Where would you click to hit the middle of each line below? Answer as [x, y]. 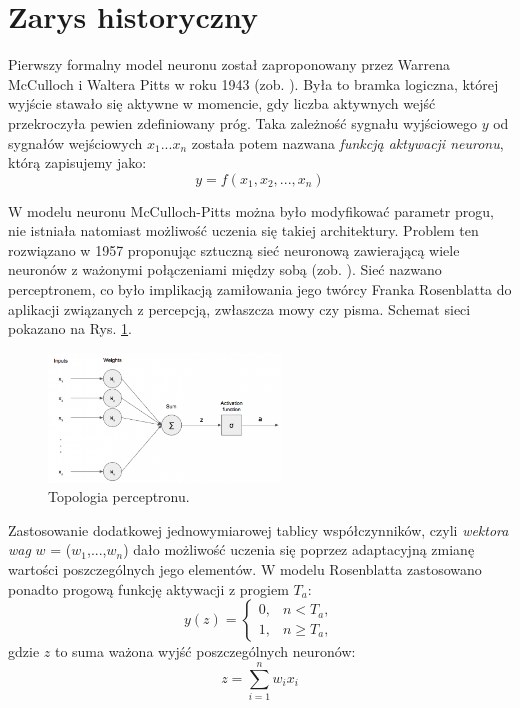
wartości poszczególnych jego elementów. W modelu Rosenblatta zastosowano [245, 568]
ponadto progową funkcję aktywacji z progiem [148, 588]
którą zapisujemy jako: [77, 162]
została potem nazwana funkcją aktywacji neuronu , [347, 142]
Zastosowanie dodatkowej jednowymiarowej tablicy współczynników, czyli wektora [258, 529]
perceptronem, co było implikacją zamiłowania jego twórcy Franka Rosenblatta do [260, 289]
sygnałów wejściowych [75, 142]
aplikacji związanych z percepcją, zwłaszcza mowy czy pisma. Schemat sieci [239, 308]
